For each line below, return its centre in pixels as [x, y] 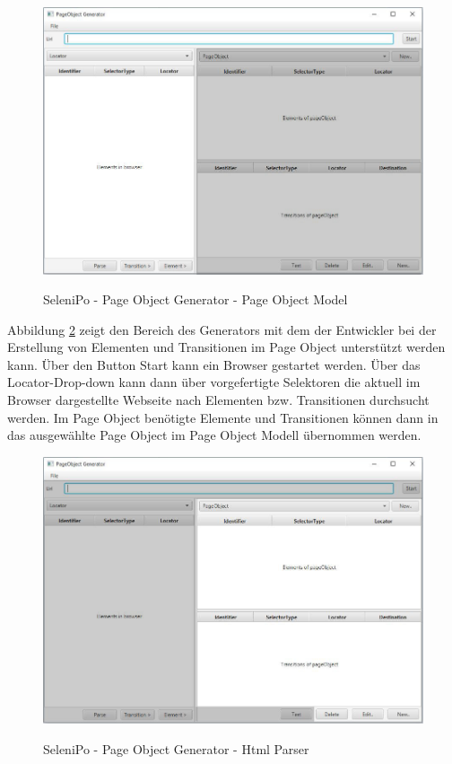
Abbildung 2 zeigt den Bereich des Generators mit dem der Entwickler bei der [222, 329]
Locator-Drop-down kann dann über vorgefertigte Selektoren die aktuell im [214, 382]
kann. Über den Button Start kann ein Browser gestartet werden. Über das [214, 364]
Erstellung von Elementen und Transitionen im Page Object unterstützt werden [226, 347]
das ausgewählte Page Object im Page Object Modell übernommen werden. [214, 435]
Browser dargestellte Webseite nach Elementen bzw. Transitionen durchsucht [218, 400]
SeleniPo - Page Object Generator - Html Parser [176, 748]
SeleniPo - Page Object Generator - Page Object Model [196, 299]
